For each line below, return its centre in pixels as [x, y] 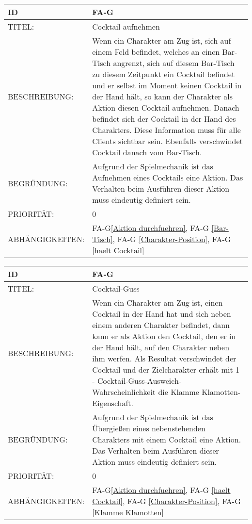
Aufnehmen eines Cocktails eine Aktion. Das [168, 177]
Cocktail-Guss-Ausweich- [139, 381]
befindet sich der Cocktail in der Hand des [164, 119]
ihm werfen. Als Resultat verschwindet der [164, 358]
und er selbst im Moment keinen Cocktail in [167, 85]
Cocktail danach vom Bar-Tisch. [147, 152]
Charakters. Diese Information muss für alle [166, 130]
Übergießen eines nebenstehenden [149, 428]
